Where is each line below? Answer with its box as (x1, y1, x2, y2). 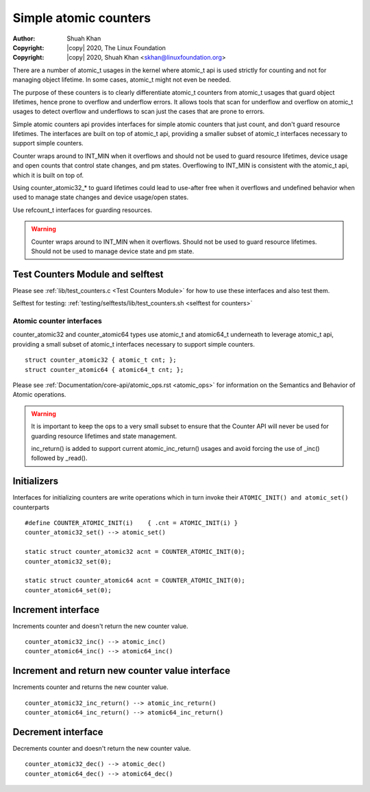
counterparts (12, 503, 49, 511)
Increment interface (12, 604, 100, 616)
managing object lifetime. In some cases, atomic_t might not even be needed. (12, 75, 232, 84)
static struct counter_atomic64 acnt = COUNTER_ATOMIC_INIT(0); (25, 576, 246, 585)
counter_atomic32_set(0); (25, 557, 112, 566)
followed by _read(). (31, 454, 88, 463)
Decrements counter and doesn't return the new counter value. (12, 745, 191, 753)
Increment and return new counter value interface (12, 665, 231, 677)
